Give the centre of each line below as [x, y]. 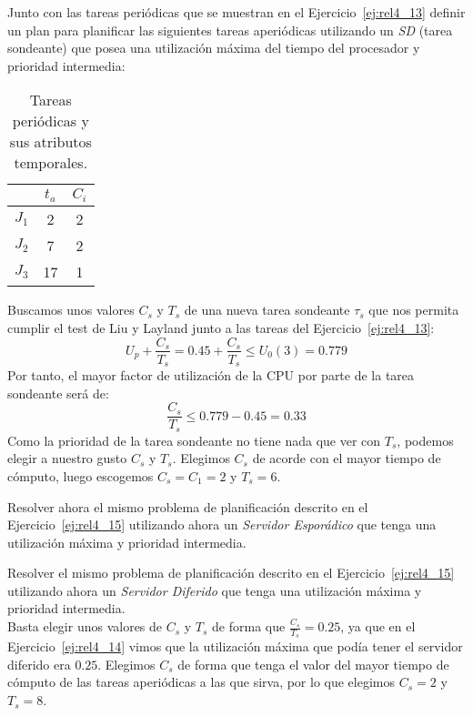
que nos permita [414, 310]
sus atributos [50, 142]
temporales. [51, 163]
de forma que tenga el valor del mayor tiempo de [313, 664]
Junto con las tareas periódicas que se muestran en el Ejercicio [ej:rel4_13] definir [236, 12]
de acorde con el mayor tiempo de [347, 458]
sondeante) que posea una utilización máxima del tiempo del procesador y [214, 48]
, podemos [425, 440]
